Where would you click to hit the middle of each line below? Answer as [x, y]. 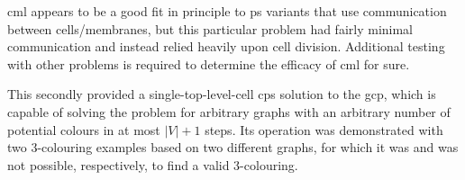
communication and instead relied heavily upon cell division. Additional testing [226, 46]
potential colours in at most [84, 129]
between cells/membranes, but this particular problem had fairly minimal [210, 28]
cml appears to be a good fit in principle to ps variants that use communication [227, 11]
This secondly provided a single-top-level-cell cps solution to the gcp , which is [222, 94]
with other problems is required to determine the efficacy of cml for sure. [209, 63]
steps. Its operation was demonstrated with [324, 129]
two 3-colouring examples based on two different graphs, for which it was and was [233, 147]
